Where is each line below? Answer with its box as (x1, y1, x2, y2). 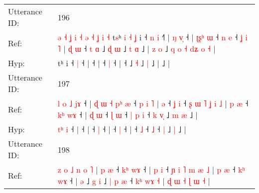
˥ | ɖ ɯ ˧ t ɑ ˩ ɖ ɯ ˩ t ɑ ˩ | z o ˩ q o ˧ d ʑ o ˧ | (57, 43, 216, 54)
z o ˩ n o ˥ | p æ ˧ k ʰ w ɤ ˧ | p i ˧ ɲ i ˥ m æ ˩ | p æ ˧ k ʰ (57, 164, 245, 175)
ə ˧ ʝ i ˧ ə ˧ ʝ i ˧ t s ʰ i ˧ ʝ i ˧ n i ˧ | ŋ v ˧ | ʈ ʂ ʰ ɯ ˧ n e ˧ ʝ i (57, 31, 248, 43)
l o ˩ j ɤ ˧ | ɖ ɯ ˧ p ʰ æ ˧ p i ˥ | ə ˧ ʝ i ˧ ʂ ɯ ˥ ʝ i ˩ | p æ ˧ (57, 97, 249, 109)
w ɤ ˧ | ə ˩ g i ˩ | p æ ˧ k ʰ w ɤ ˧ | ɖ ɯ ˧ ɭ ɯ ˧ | (57, 175, 211, 187)
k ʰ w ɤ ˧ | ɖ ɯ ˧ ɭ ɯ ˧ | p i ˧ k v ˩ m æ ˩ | (57, 109, 198, 120)
